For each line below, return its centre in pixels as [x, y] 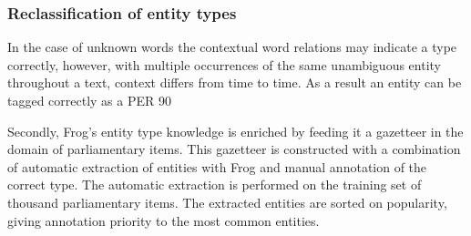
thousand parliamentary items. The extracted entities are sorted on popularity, [227, 202]
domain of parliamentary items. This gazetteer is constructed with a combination [234, 149]
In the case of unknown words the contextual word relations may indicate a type [232, 47]
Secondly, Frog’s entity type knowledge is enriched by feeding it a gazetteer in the [235, 131]
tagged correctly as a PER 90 [89, 100]
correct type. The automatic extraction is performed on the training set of [215, 185]
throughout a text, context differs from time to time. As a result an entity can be [235, 82]
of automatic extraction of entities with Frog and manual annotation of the [217, 166]
